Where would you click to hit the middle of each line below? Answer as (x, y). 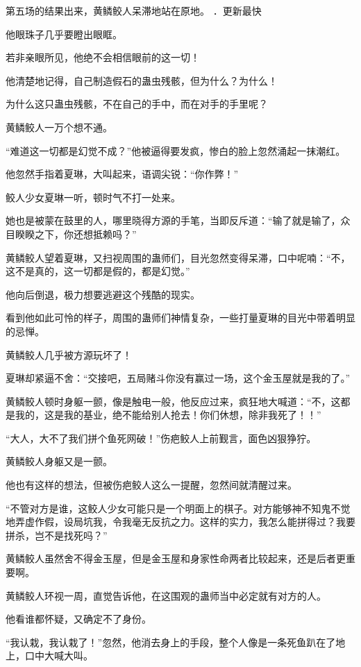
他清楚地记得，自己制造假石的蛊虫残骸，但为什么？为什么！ (142, 80)
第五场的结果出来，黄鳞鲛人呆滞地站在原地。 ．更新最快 (134, 10)
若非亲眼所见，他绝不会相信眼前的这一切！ (103, 57)
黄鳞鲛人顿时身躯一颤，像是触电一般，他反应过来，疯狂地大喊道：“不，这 (173, 401)
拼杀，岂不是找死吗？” (57, 535)
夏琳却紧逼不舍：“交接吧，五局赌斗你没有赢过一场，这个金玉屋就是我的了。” (178, 378)
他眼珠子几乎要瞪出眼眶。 (64, 34)
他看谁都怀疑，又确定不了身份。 (78, 619)
